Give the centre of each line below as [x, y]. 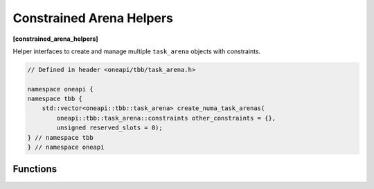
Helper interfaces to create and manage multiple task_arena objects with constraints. [137, 51]
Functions [35, 169]
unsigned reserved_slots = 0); [109, 128]
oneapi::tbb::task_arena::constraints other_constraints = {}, [166, 118]
